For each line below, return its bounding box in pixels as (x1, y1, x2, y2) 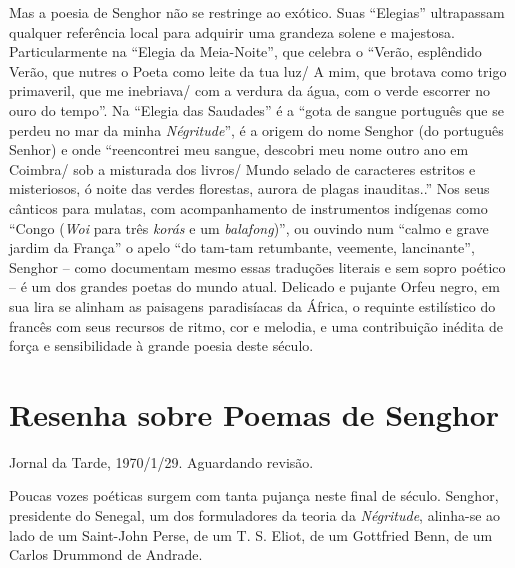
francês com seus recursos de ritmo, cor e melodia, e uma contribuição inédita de (9, 315, 504, 336)
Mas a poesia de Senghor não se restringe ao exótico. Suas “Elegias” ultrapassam (9, 2, 505, 22)
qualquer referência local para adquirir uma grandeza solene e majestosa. (9, 21, 455, 42)
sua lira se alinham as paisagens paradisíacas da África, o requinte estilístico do (9, 295, 496, 316)
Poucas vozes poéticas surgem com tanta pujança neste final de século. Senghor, (9, 485, 499, 506)
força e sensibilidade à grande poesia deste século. (9, 335, 314, 356)
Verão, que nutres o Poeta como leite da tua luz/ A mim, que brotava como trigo (9, 60, 507, 81)
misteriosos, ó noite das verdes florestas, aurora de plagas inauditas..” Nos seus (9, 178, 490, 199)
